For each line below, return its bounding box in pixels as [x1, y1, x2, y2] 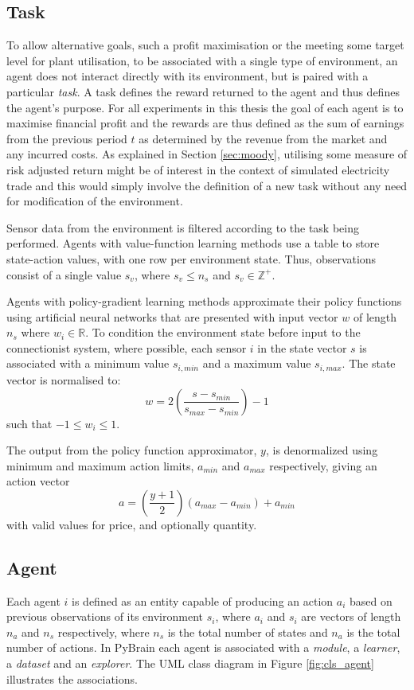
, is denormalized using [265, 442, 378, 458]
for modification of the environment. [6, 193, 183, 209]
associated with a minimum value [6, 355, 170, 372]
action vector [6, 473, 70, 489]
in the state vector [257, 339, 347, 356]
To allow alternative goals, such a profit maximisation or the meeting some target [6, 37, 404, 53]
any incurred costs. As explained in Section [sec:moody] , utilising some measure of [6, 146, 408, 162]
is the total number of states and [167, 623, 328, 640]
